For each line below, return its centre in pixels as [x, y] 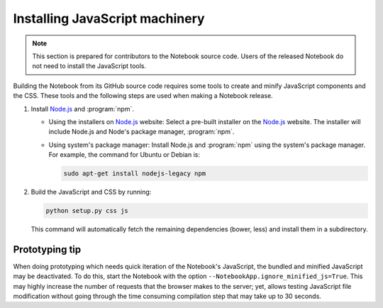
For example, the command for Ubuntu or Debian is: [124, 155]
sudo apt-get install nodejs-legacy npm [134, 174]
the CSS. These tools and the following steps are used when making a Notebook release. [143, 96]
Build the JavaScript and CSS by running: [91, 192]
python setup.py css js [87, 211]
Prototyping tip [47, 249]
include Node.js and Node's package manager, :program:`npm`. [141, 132]
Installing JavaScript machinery [109, 18]
